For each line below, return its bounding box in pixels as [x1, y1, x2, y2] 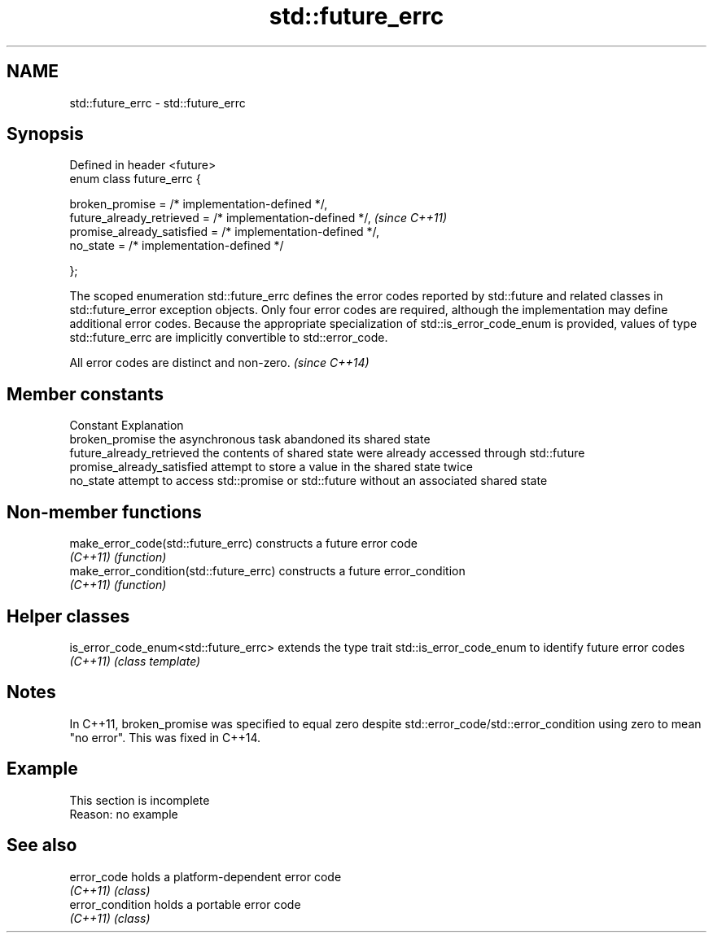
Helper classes [7, 605, 130, 627]
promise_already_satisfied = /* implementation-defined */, [69, 225, 380, 239]
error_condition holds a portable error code [69, 897, 301, 911]
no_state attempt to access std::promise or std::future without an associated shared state [69, 474, 548, 488]
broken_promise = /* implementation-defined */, [69, 197, 328, 212]
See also [7, 835, 77, 856]
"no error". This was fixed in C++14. [69, 730, 261, 745]
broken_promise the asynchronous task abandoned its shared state [69, 432, 431, 447]
